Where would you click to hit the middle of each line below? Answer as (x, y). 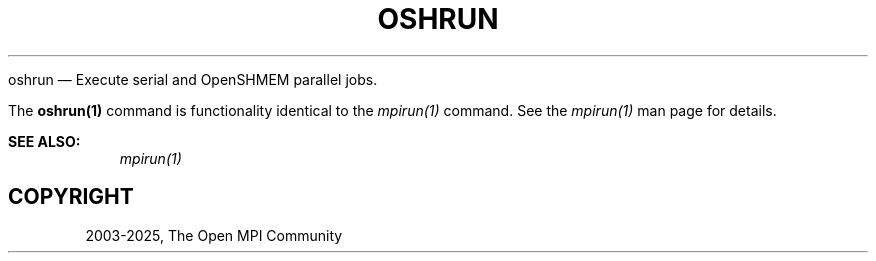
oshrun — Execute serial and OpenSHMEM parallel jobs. (193, 79)
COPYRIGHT (71, 197)
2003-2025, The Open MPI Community (214, 235)
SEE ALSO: (44, 141)
